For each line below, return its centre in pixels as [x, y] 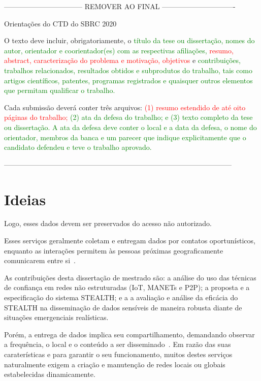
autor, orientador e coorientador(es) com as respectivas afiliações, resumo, [119, 50]
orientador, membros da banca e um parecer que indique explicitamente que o [125, 137]
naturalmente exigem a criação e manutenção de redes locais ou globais [115, 364]
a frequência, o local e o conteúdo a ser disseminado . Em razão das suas [118, 344]
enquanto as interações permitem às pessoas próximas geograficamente [114, 250]
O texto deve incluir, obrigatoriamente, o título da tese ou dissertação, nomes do [129, 40]
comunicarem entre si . [40, 260]
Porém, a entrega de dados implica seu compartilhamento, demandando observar [129, 334]
